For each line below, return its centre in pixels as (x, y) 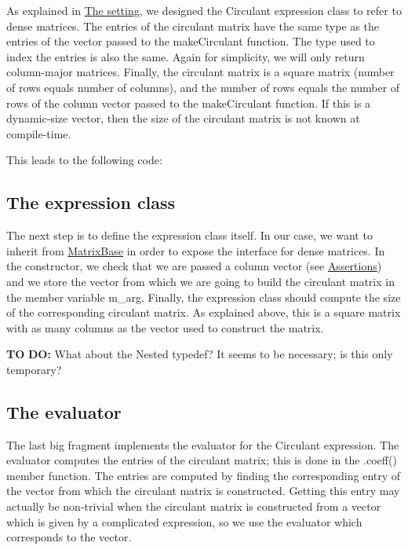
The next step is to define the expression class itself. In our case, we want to (189, 235)
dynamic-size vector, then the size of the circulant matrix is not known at (183, 118)
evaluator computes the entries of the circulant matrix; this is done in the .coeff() (202, 460)
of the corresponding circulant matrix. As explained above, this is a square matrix (204, 312)
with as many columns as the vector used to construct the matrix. (165, 327)
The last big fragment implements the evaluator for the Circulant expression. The (203, 444)
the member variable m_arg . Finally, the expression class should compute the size (204, 297)
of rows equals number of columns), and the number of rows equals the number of (203, 87)
